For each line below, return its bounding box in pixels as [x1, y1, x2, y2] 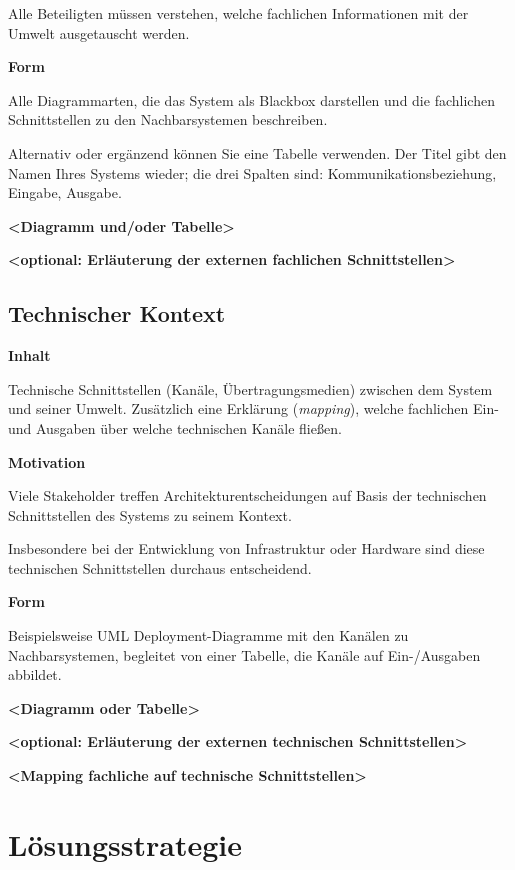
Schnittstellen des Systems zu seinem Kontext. [8, 504, 292, 525]
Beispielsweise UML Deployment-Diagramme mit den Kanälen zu [8, 625, 409, 646]
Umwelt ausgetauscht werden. [8, 22, 190, 43]
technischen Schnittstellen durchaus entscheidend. [8, 557, 312, 578]
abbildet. [8, 664, 62, 685]
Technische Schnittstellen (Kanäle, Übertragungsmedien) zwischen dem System [8, 378, 493, 399]
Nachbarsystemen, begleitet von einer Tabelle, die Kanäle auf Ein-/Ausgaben [8, 644, 481, 665]
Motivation [8, 451, 86, 472]
